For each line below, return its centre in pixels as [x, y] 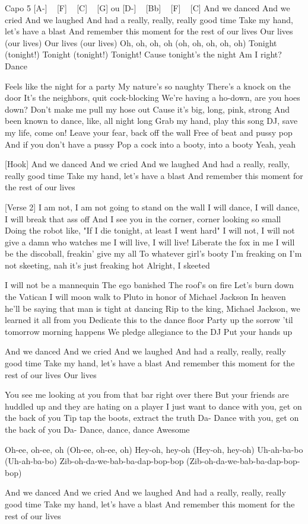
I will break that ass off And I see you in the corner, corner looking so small [143, 218]
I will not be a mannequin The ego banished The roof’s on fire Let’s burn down [150, 285]
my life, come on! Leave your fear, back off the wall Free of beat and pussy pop [149, 132]
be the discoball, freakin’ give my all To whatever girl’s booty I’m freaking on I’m [153, 253]
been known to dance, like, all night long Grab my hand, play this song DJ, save [151, 121]
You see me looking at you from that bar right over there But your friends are [147, 394]
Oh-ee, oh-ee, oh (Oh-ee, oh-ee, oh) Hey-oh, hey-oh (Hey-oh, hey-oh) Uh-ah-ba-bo [154, 449]
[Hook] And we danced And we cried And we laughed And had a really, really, [147, 164]
